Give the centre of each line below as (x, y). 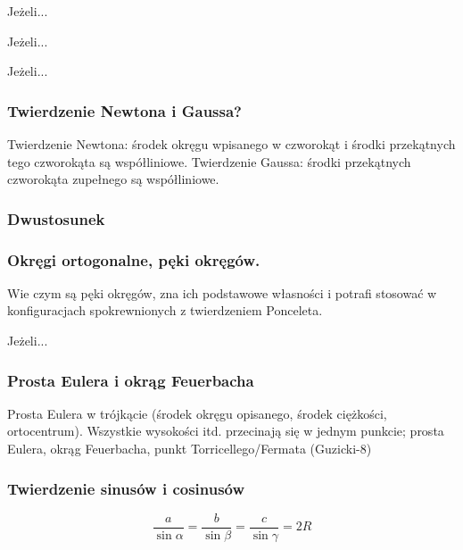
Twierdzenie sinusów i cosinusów (126, 488)
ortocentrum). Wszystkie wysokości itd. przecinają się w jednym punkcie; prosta (226, 431)
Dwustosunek (56, 218)
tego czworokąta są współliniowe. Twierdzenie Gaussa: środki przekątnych (209, 161)
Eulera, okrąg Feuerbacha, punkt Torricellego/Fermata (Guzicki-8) (190, 449)
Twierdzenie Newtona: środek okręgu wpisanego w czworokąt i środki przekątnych (231, 144)
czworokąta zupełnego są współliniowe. (113, 179)
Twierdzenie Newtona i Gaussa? (124, 110)
